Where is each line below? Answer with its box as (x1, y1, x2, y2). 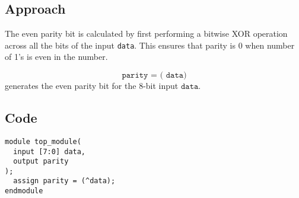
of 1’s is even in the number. (5, 50, 108, 63)
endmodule (5, 187, 43, 196)
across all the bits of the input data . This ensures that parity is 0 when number (5, 39, 295, 51)
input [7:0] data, (13, 147, 86, 156)
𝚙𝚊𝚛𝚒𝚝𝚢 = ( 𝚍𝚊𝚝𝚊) (122, 71, 187, 80)
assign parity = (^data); (13, 177, 116, 186)
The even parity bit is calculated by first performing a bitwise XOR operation (5, 27, 288, 40)
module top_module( (5, 137, 81, 146)
